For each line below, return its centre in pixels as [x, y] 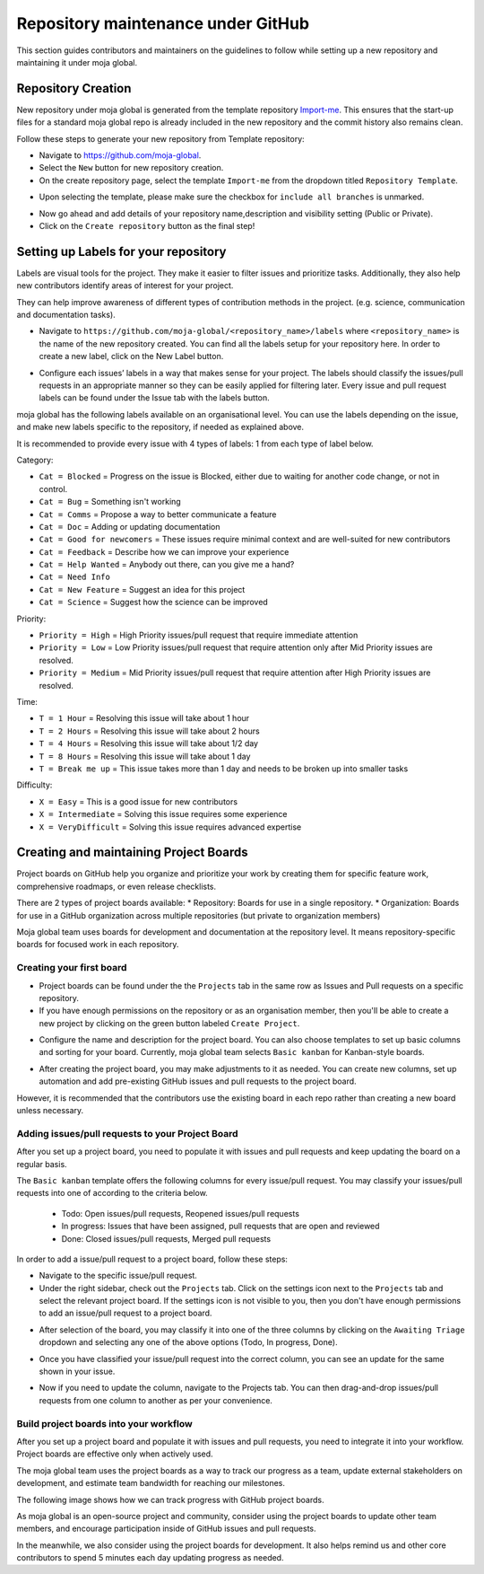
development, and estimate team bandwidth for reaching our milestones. [151, 1483]
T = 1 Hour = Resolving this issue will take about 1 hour [144, 718]
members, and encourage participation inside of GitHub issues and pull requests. [167, 1529]
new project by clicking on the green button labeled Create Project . [169, 1023]
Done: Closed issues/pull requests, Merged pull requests [166, 1238]
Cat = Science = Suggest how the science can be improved [153, 602]
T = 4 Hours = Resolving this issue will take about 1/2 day [149, 743]
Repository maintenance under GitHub [163, 23]
